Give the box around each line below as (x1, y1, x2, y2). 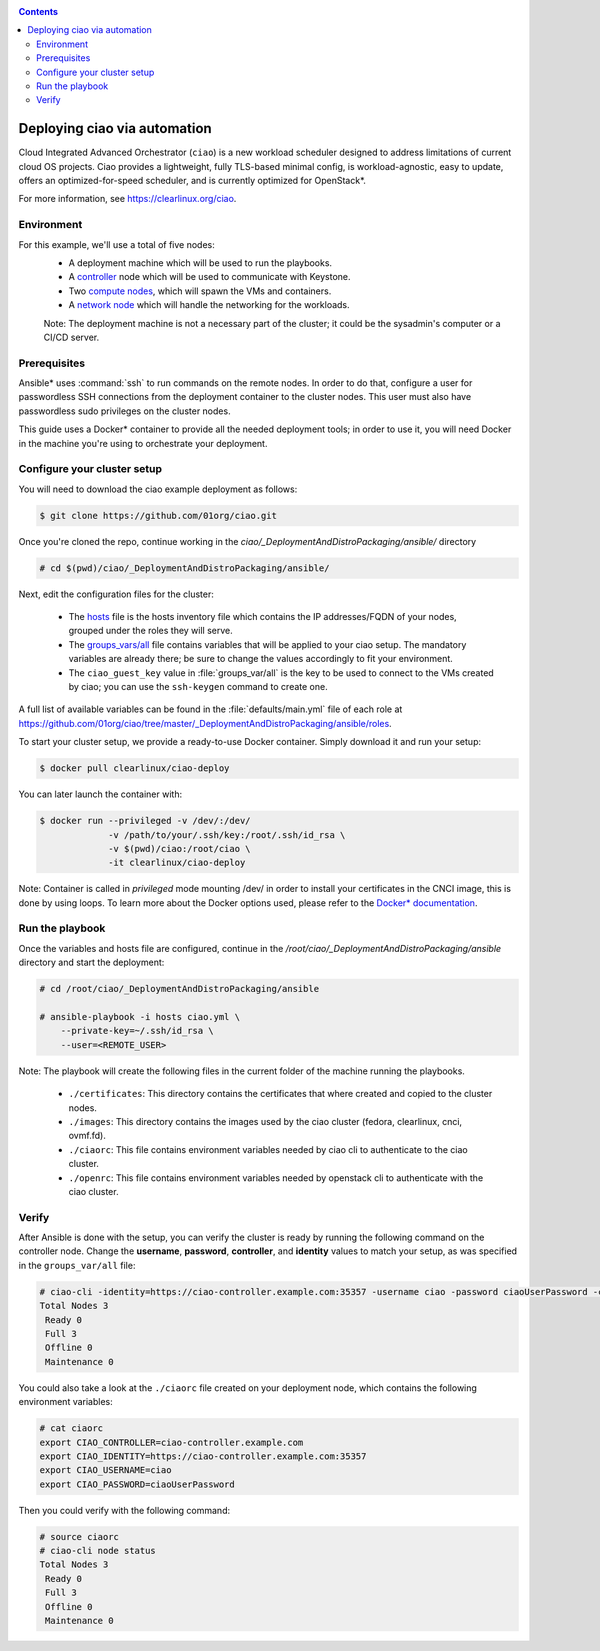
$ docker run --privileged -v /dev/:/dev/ (39, 815, 251, 827)
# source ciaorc (39, 1531, 120, 1542)
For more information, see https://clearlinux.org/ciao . (18, 193, 237, 205)
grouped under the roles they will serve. (68, 625, 234, 637)
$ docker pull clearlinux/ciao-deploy (39, 763, 230, 774)
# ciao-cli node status (39, 1545, 157, 1557)
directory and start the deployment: (18, 956, 165, 969)
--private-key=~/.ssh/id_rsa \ (60, 1025, 214, 1037)
